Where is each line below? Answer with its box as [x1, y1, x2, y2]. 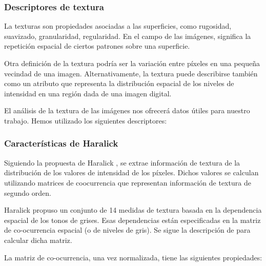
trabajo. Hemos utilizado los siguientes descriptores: [4, 115, 167, 126]
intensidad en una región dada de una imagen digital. [4, 88, 172, 98]
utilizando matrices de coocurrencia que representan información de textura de [4, 177, 251, 188]
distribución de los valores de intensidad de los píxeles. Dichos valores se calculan [4, 167, 259, 178]
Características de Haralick [4, 137, 118, 150]
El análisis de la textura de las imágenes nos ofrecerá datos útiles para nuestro [4, 105, 250, 116]
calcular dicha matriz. [4, 234, 72, 245]
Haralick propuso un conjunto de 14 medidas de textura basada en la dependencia [4, 204, 262, 215]
